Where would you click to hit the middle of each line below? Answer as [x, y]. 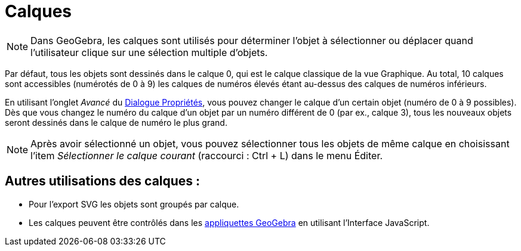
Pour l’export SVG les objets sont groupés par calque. [134, 204]
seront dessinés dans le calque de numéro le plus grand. [116, 122]
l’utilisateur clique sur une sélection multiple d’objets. [149, 52]
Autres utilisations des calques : [103, 181]
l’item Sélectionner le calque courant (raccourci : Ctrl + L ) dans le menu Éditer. [207, 155]
